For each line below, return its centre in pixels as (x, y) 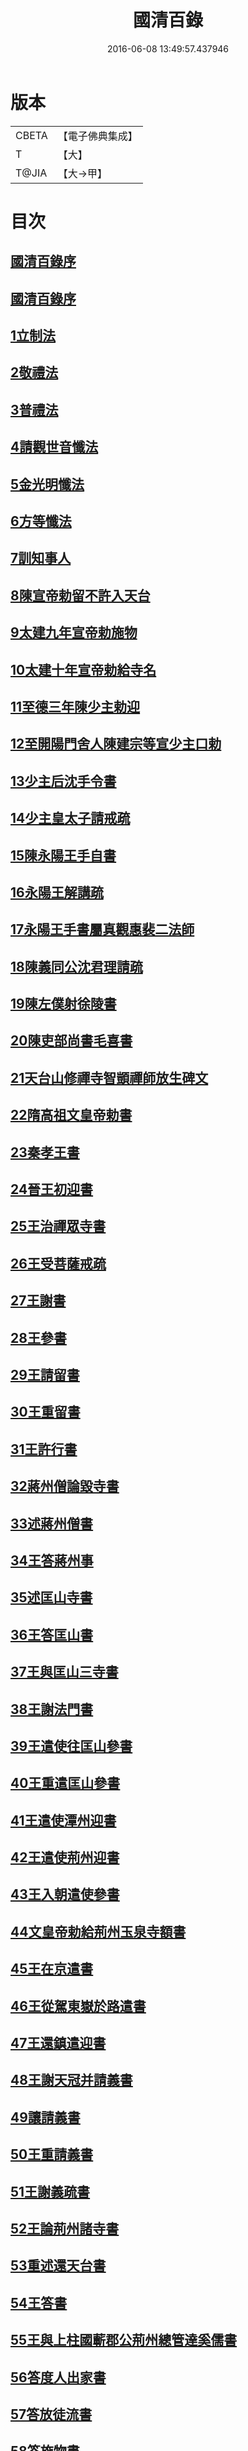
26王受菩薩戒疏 (58, 1263)
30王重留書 (45, 1412)
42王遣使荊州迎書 (65, 1857)
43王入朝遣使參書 (65, 1894)
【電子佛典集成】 (97, 136)
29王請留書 (45, 1374)
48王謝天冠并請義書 (71, 2080)
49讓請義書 (45, 2117)
